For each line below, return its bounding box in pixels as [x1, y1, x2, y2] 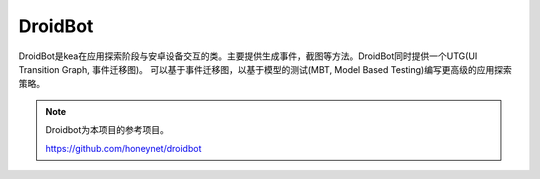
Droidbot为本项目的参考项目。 [45, 124, 170, 136]
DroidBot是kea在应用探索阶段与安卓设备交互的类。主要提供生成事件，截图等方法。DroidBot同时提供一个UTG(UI [18, 50, 478, 62]
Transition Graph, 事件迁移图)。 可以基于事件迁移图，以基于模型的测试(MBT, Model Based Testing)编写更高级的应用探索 [18, 63, 512, 75]
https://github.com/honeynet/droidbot [45, 142, 202, 154]
